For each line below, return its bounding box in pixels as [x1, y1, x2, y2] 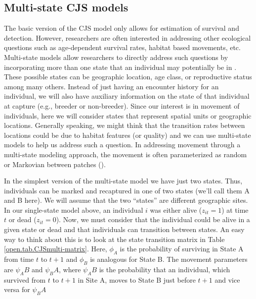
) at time [221, 204, 249, 215]
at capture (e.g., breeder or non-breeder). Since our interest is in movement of [4, 100, 240, 111]
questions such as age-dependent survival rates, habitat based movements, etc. [4, 42, 241, 53]
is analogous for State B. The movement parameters [90, 254, 248, 264]
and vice [214, 274, 240, 285]
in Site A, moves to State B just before [78, 274, 196, 285]
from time [4, 254, 34, 264]
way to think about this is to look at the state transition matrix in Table [4, 234, 225, 244]
